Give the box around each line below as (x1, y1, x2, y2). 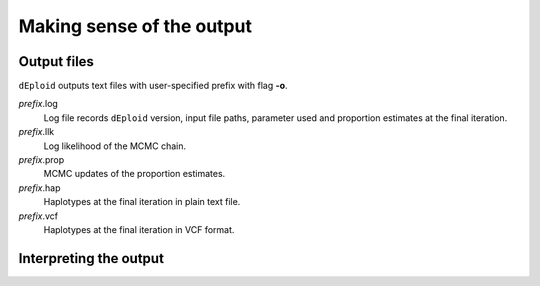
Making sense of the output (18, 15, 252, 37)
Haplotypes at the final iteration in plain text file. (43, 196, 241, 208)
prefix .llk (18, 126, 55, 138)
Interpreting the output (18, 250, 165, 267)
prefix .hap (18, 181, 61, 194)
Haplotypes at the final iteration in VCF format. (43, 223, 235, 235)
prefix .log (18, 98, 59, 110)
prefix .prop (18, 154, 65, 166)
